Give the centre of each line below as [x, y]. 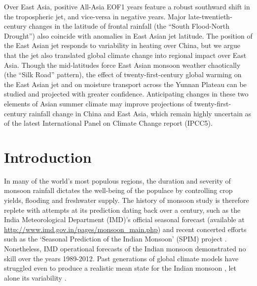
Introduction [48, 157]
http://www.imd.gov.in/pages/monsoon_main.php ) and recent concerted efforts [125, 229]
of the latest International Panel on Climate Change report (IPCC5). [108, 123]
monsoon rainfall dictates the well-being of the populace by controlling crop [118, 190]
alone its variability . [35, 277]
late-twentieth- [210, 16]
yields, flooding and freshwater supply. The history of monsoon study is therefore [127, 200]
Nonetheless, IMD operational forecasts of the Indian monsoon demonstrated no [125, 248]
